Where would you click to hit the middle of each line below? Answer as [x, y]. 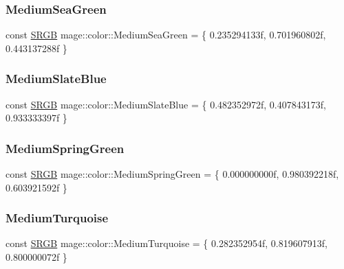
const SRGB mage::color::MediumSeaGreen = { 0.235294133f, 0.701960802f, [166, 35]
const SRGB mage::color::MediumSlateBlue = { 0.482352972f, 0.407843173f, [166, 104]
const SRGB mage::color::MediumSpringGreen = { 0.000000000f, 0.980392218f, [172, 174]
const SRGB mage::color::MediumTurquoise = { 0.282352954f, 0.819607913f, [166, 243]
